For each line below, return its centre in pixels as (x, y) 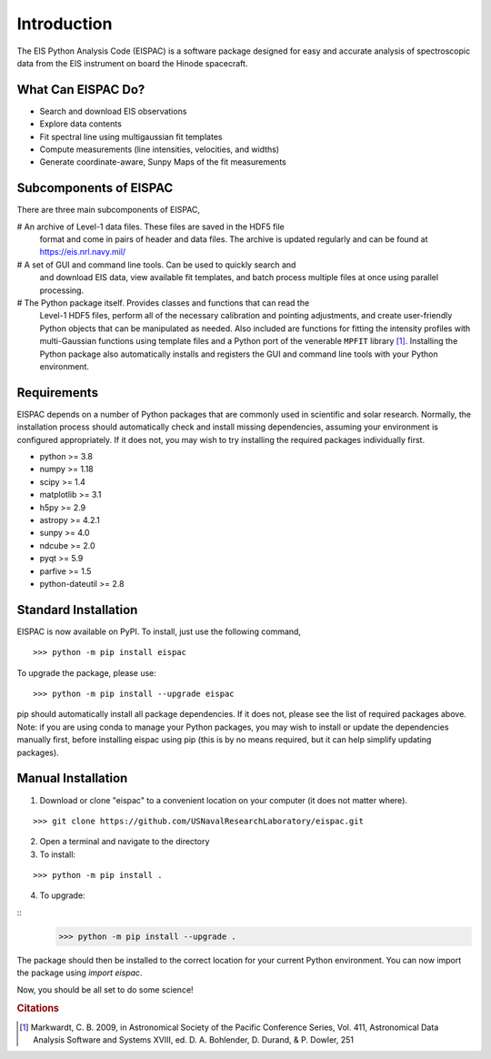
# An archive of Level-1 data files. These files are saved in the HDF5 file (151, 227)
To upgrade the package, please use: (86, 672)
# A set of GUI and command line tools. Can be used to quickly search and (156, 265)
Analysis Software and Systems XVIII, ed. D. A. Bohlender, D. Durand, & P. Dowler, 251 (194, 1040)
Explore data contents (80, 124)
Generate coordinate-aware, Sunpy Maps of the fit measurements (163, 162)
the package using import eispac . (80, 973)
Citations (38, 1008)
